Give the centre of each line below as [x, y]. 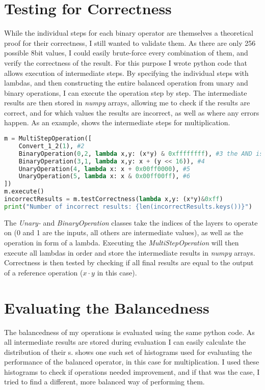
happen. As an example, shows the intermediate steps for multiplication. [117, 122]
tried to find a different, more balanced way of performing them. [104, 382]
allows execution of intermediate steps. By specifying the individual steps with [126, 73]
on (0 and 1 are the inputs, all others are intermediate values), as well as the [124, 232]
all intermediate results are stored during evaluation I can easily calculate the [125, 342]
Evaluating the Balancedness [107, 307]
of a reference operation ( [44, 272]
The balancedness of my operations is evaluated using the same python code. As [129, 332]
